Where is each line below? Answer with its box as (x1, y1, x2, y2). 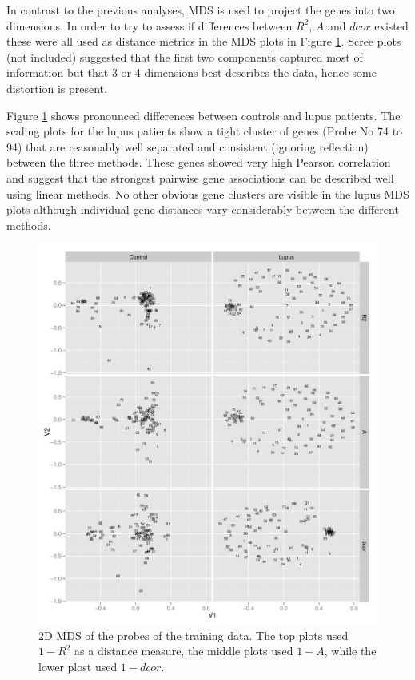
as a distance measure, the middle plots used (74, 642, 293, 659)
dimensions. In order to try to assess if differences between (6, 17, 293, 34)
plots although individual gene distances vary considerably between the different (6, 201, 399, 218)
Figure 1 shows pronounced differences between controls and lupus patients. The (6, 107, 401, 123)
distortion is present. (6, 79, 107, 96)
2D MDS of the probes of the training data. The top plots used (38, 626, 349, 643)
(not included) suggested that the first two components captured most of (6, 48, 363, 65)
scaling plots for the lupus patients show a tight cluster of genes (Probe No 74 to (6, 123, 403, 139)
